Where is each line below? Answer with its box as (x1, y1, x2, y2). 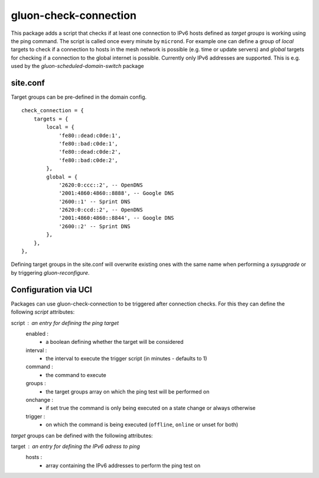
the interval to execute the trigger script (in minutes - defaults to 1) (45, 355, 207, 362)
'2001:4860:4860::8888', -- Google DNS (58, 190, 174, 197)
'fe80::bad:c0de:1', (58, 140, 118, 147)
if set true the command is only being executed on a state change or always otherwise (45, 405, 256, 412)
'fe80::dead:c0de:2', (58, 148, 121, 155)
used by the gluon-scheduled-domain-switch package (11, 63, 144, 70)
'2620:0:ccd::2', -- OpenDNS (58, 207, 143, 213)
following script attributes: (11, 308, 75, 316)
